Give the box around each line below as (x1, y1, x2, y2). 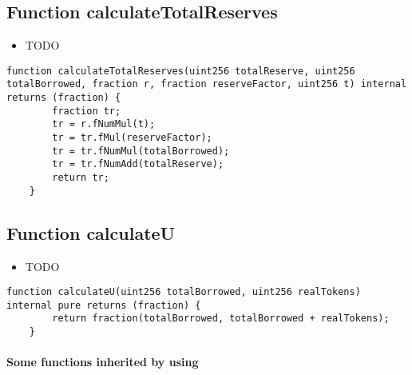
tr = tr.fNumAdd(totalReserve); (52, 158, 224, 170)
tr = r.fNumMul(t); (52, 118, 156, 130)
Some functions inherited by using (6, 353, 199, 370)
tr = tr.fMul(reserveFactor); (52, 132, 212, 144)
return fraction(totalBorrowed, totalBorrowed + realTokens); (52, 313, 390, 325)
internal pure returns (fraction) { (6, 299, 201, 311)
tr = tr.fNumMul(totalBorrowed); (52, 145, 230, 157)
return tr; (52, 172, 109, 184)
